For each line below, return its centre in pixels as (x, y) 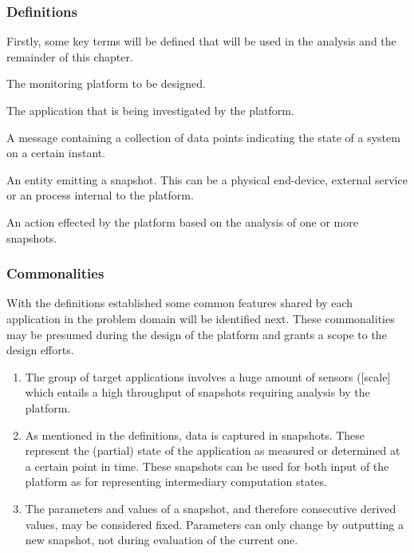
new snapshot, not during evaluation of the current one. (162, 540)
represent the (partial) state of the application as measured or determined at (213, 450)
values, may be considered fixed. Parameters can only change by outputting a (215, 524)
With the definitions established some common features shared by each (180, 303)
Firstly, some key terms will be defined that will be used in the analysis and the (201, 41)
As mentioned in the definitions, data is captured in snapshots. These (195, 434)
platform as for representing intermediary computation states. (176, 482)
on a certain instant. (56, 153)
